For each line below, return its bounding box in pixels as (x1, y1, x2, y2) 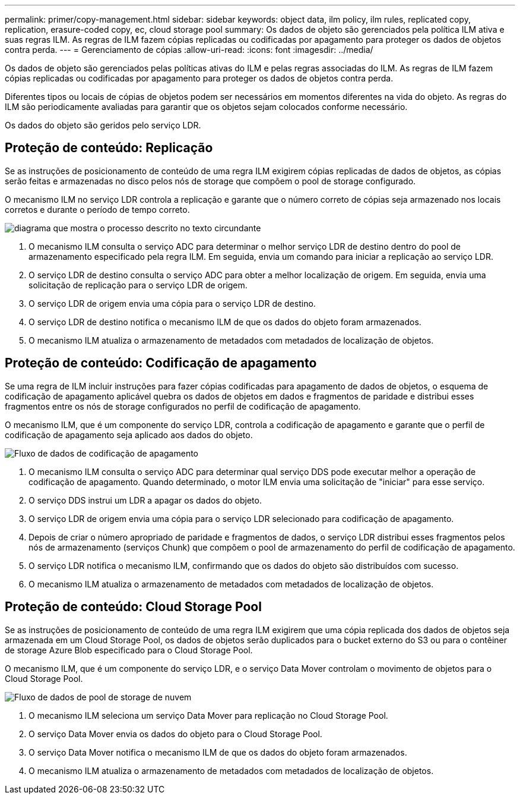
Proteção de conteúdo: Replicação (5, 140, 213, 156)
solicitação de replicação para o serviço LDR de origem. (28, 279, 248, 290)
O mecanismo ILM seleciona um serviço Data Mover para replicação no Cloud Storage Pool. (28, 710, 388, 721)
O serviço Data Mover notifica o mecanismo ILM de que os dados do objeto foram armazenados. (28, 747, 407, 757)
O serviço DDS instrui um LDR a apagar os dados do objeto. (28, 495, 262, 505)
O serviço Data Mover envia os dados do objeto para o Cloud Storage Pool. (28, 728, 322, 739)
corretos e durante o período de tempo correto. (5, 204, 190, 215)
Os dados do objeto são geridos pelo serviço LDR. (5, 120, 201, 130)
